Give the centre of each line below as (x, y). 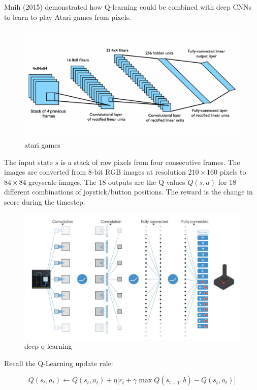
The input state (28, 162)
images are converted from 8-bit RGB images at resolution (95, 172)
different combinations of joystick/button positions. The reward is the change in (128, 192)
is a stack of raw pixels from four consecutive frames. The (150, 162)
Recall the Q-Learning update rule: (59, 363)
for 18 (227, 182)
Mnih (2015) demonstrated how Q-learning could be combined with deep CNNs (128, 7)
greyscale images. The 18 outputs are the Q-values (107, 182)
